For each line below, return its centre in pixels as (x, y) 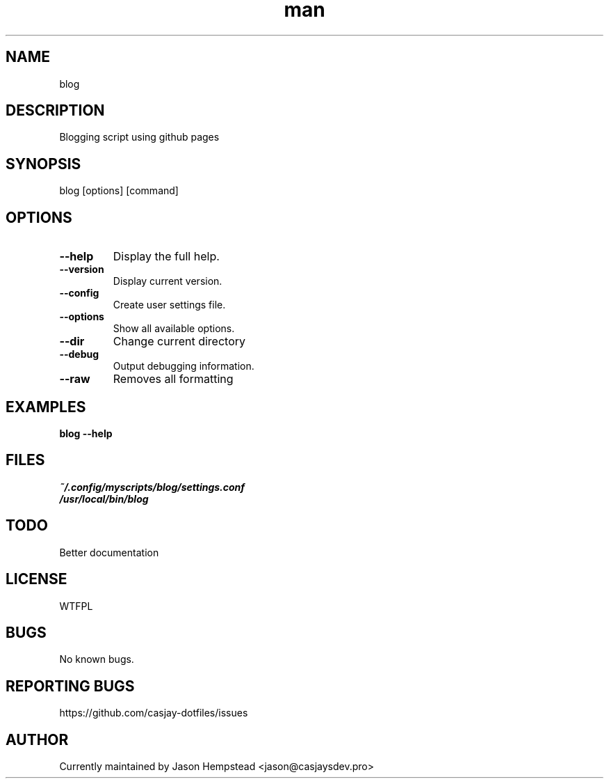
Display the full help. (166, 257)
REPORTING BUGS (70, 686)
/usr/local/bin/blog (104, 499)
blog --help (86, 433)
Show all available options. (174, 329)
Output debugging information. (184, 366)
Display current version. (168, 281)
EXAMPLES (46, 407)
